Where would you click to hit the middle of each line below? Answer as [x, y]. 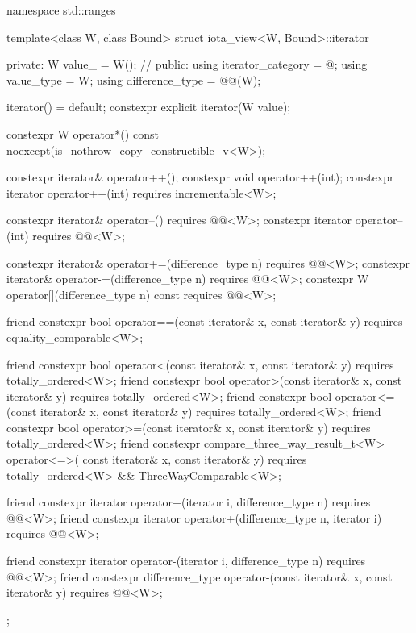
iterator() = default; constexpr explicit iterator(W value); [149, 107]
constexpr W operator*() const [83, 133]
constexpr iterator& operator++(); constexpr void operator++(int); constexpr [200, 177]
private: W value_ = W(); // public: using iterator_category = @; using [187, 64]
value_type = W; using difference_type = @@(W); [134, 79]
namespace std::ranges [61, 10]
